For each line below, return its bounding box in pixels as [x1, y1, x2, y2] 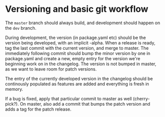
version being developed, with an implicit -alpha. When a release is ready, [5, 39, 156, 45]
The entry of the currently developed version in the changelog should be [5, 76, 153, 81]
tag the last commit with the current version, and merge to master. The [5, 45, 149, 51]
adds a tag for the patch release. [5, 106, 72, 112]
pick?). [5, 101, 19, 107]
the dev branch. [5, 25, 37, 31]
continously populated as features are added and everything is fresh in [5, 80, 149, 87]
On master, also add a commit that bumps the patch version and [19, 101, 151, 107]
